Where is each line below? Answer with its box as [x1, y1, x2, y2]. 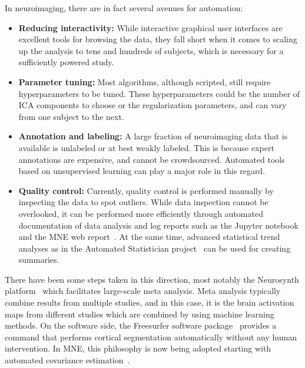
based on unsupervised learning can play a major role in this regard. [18, 165, 266, 177]
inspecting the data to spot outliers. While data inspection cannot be [18, 196, 268, 208]
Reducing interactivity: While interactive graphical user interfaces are [18, 21, 283, 34]
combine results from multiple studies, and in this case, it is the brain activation [5, 296, 294, 309]
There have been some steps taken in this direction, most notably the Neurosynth [5, 273, 299, 285]
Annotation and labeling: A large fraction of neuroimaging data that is [18, 130, 288, 142]
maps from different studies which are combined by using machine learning [5, 307, 274, 320]
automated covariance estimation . [5, 354, 130, 366]
